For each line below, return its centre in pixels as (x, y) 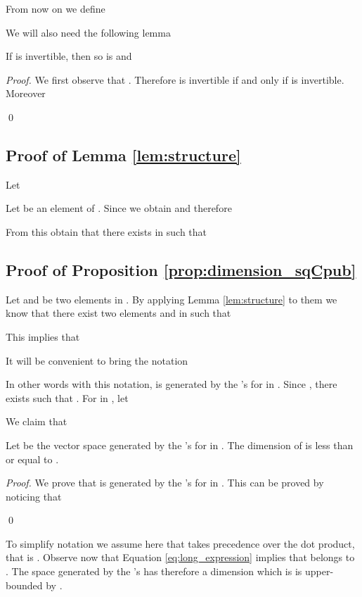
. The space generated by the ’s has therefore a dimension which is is (154, 571)
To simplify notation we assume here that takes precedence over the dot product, (180, 543)
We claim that (37, 421)
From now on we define (56, 8)
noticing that (34, 496)
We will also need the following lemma (88, 32)
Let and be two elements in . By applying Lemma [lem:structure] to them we (172, 299)
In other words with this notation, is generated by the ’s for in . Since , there (172, 384)
